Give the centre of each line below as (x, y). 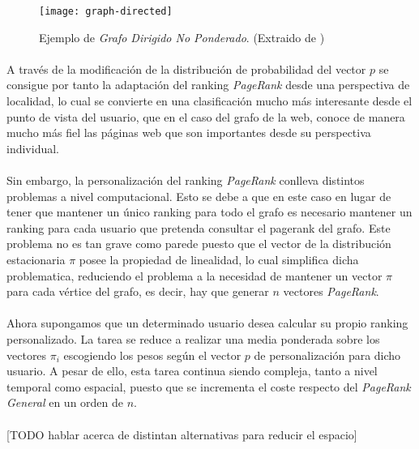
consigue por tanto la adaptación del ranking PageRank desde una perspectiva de (208, 85)
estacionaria (36, 259)
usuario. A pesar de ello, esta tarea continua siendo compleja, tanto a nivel (192, 371)
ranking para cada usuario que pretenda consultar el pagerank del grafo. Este (199, 227)
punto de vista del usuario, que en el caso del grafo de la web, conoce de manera (206, 116)
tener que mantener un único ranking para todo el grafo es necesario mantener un (209, 212)
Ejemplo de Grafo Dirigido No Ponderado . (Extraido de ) (182, 37)
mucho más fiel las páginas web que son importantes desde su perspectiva (189, 133)
